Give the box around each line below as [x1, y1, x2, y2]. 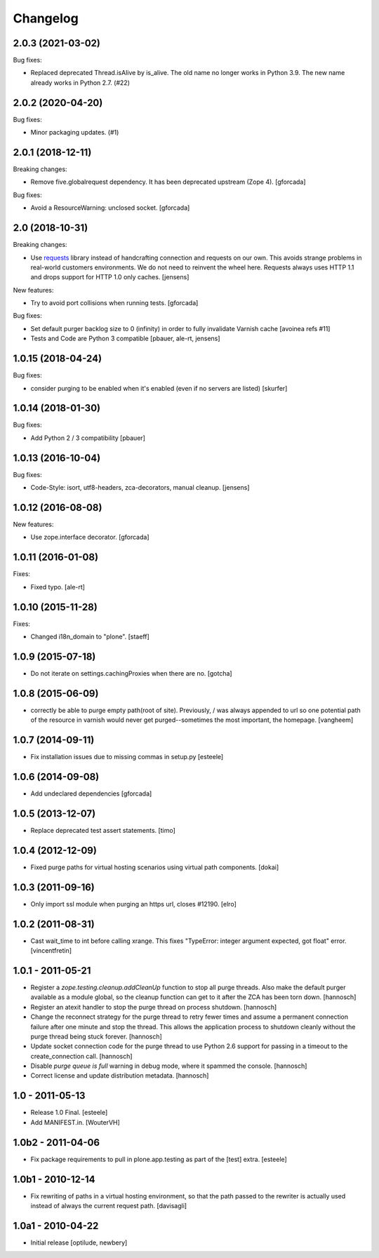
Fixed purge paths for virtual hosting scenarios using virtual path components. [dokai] [30, 863, 279, 871]
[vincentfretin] [30, 946, 72, 955]
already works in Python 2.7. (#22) [30, 78, 130, 87]
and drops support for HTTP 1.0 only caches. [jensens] [30, 273, 189, 281]
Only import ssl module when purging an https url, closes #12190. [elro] [30, 899, 237, 908]
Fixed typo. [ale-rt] [30, 582, 86, 591]
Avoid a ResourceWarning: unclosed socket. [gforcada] [30, 203, 190, 212]
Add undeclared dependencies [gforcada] [30, 789, 152, 798]
